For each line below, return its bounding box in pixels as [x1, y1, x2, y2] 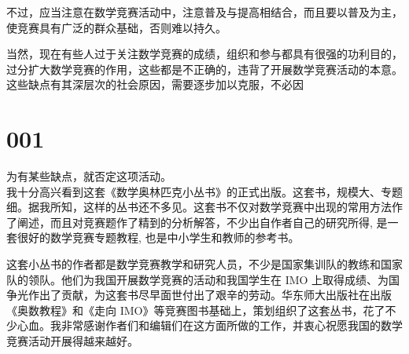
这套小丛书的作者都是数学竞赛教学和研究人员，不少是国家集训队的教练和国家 [6, 256, 403, 272]
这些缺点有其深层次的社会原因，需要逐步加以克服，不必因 [6, 76, 304, 93]
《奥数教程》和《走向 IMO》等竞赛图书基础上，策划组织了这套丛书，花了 [6, 301, 385, 318]
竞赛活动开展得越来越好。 [6, 333, 138, 349]
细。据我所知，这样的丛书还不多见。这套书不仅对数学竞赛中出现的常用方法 [6, 199, 392, 215]
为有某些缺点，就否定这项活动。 [6, 168, 171, 184]
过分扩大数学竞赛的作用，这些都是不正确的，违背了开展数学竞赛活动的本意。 [6, 60, 403, 77]
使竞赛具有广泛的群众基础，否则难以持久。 [6, 19, 227, 35]
